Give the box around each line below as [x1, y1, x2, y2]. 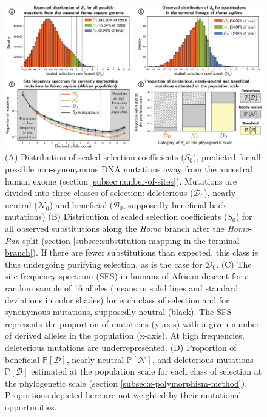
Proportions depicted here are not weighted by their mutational [5, 388, 242, 401]
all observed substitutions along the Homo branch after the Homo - [5, 222, 252, 234]
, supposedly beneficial [123, 198, 207, 211]
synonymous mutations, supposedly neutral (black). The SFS [5, 305, 232, 318]
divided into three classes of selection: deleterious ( [5, 186, 194, 199]
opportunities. [5, 400, 57, 413]
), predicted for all [192, 151, 261, 163]
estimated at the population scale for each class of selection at [31, 365, 262, 378]
